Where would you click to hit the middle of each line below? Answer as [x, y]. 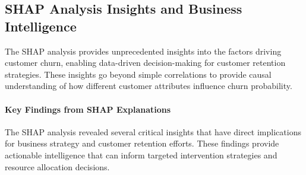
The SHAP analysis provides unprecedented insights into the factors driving [143, 51]
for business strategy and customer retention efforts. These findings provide [142, 143]
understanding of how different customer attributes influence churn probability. [149, 86]
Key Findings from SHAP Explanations [88, 109]
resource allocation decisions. [57, 166]
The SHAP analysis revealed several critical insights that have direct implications [153, 131]
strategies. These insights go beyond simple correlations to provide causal [138, 74]
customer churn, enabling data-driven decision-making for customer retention [145, 63]
